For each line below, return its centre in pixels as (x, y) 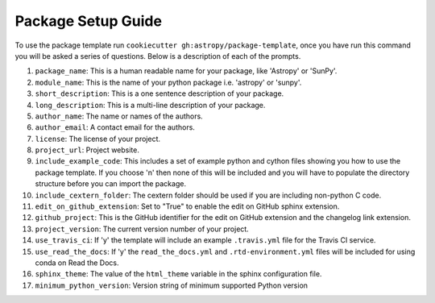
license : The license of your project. (98, 139)
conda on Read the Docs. (77, 263)
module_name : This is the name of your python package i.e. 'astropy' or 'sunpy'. (168, 82)
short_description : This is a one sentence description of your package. (159, 93)
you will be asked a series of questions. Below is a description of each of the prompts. (158, 56)
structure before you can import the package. (111, 184)
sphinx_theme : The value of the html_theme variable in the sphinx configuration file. (178, 274)
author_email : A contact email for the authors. (115, 127)
